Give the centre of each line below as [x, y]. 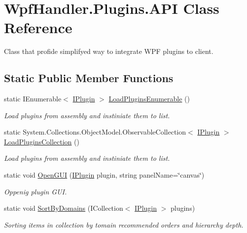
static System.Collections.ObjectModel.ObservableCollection [95, 132]
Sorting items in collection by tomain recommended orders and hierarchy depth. [124, 224]
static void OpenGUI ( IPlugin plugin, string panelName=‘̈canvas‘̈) [104, 175]
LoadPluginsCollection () [42, 141]
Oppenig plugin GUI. [35, 191]
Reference [38, 27]
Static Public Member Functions [89, 78]
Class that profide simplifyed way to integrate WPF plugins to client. [109, 51]
